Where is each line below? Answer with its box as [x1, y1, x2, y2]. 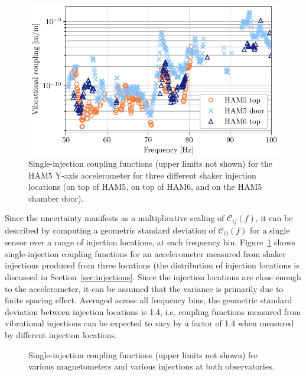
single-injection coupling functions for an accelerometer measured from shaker [5, 247, 286, 260]
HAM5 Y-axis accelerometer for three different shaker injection [28, 168, 256, 181]
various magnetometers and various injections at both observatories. [28, 360, 275, 372]
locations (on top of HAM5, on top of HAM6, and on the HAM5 [28, 180, 262, 193]
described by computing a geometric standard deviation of [5, 223, 216, 236]
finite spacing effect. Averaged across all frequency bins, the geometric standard [5, 294, 292, 306]
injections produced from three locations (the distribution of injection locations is [5, 259, 300, 271]
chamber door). [28, 192, 84, 204]
